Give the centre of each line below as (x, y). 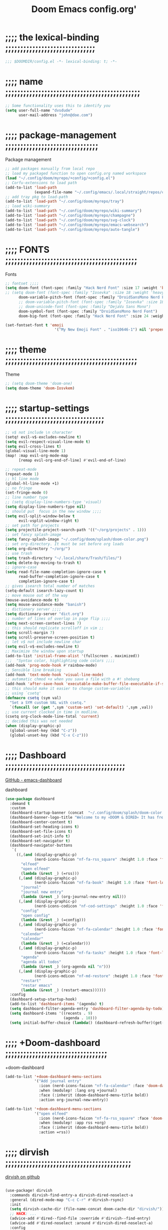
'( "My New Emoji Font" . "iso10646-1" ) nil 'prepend (110, 330)
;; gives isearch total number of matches (50, 586)
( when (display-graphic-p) (33, 726)
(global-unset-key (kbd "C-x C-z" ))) (49, 735)
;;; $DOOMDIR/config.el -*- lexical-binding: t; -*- (61, 61)
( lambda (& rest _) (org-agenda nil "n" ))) (66, 967)
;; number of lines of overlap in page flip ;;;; (58, 619)
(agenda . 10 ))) (80, 1018)
